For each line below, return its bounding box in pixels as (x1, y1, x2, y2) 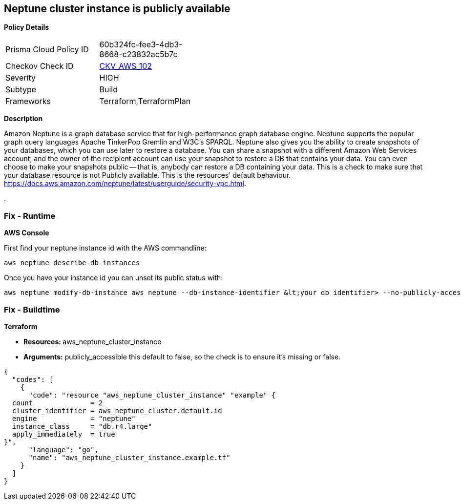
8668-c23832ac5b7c (99, 49, 178, 60)
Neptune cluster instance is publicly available (4, 2, 230, 15)
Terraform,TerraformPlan (99, 96, 191, 106)
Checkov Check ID (5, 61, 74, 71)
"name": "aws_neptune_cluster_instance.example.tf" (28, 453, 230, 462)
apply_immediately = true (12, 430, 115, 438)
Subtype (5, 84, 37, 95)
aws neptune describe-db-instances (4, 259, 140, 267)
